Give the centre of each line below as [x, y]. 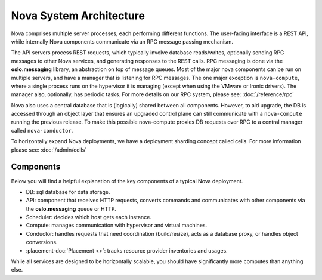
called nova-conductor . [42, 130]
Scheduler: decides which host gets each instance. [89, 217]
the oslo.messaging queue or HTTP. [71, 208]
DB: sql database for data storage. [68, 192]
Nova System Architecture [78, 16]
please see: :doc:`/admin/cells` [49, 150]
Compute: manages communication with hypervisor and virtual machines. [117, 225]
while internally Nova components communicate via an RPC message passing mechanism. [122, 41]
